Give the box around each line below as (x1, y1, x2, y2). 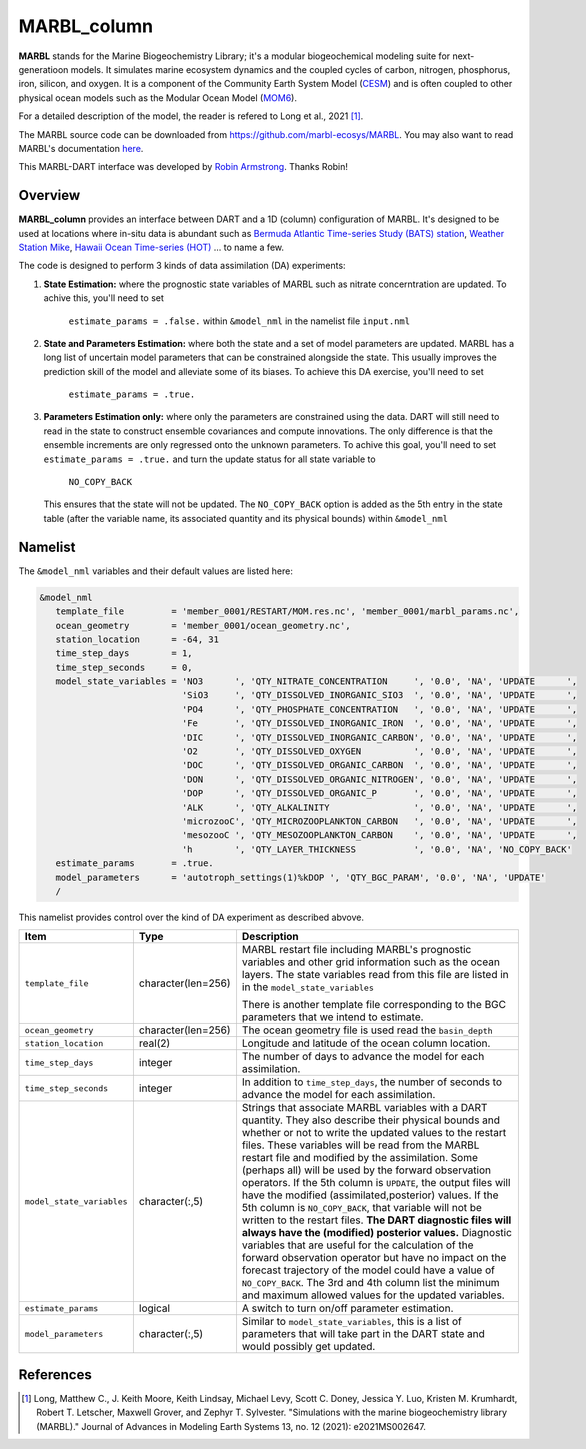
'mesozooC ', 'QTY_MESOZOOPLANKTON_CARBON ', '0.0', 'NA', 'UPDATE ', (181, 830, 578, 841)
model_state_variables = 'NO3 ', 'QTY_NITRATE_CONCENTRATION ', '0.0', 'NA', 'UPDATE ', (55, 676, 578, 687)
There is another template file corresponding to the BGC (241, 998, 507, 1012)
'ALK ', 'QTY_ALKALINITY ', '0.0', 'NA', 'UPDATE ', (181, 801, 578, 813)
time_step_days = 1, (55, 648, 194, 659)
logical (138, 1301, 170, 1315)
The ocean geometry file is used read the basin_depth (241, 1023, 494, 1037)
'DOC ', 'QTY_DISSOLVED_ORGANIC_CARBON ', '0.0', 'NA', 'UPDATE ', (181, 760, 578, 771)
